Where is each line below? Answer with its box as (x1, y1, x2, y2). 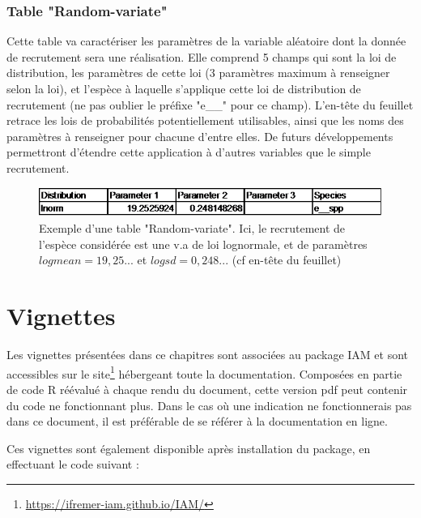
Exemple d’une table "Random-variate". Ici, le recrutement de (39, 220, 346, 237)
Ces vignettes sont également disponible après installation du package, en (6, 439, 371, 456)
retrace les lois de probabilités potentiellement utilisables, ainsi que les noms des (6, 112, 404, 129)
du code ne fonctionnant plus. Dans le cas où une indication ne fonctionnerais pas (6, 396, 412, 413)
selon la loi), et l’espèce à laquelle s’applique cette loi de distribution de (6, 80, 361, 96)
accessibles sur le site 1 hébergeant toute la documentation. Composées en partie (6, 362, 402, 382)
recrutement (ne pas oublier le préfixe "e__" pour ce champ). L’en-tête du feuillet (6, 96, 414, 113)
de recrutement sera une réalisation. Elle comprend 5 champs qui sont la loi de (6, 48, 397, 65)
